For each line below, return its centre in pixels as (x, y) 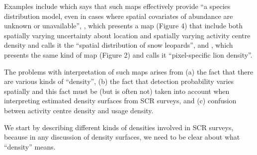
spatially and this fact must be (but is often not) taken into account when (117, 91)
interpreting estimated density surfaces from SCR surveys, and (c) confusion (120, 101)
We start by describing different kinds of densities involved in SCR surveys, (119, 127)
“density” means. (30, 146)
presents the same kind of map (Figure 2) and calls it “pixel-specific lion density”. (128, 54)
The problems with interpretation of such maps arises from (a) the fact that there (129, 71)
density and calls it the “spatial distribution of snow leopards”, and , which (119, 45)
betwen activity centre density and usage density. (79, 110)
